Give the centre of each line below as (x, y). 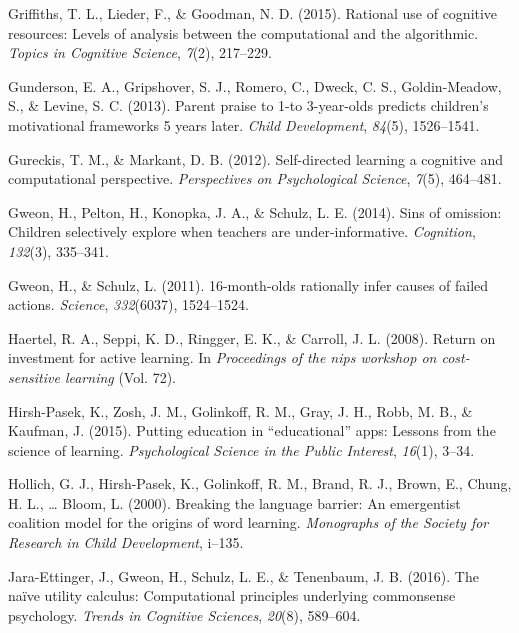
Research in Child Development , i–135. (126, 542)
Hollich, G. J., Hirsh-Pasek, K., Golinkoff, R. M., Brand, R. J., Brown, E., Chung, (260, 483)
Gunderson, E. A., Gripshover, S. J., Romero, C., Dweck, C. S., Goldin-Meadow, (255, 85)
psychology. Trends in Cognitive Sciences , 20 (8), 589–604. (184, 614)
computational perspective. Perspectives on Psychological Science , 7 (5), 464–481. (255, 178)
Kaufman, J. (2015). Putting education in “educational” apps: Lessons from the (252, 430)
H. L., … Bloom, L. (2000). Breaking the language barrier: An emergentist (234, 502)
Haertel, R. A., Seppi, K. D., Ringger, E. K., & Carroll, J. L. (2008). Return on (252, 337)
